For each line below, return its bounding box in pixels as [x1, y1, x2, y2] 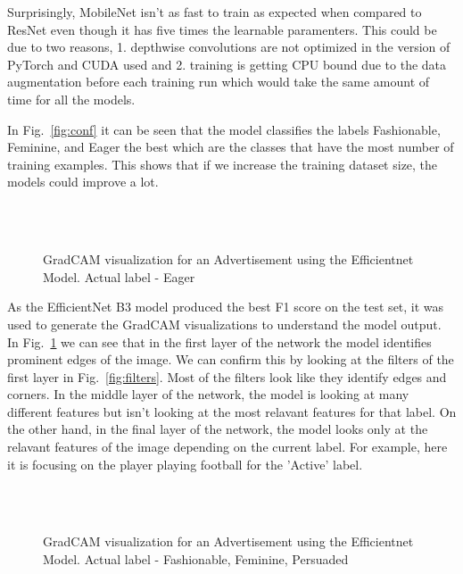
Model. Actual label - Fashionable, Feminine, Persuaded [43, 550, 349, 569]
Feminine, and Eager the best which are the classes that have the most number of [7, 137, 454, 156]
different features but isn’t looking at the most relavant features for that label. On [7, 402, 457, 420]
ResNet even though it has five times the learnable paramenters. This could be [7, 20, 437, 38]
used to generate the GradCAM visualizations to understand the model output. [7, 314, 442, 333]
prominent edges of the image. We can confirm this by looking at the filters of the [7, 350, 454, 369]
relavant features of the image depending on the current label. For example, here [7, 437, 448, 456]
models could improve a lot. [7, 172, 159, 191]
